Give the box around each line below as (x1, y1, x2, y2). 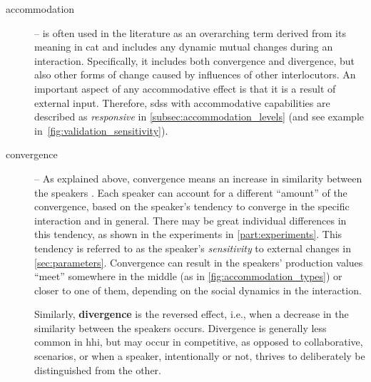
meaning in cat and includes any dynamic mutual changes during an (34, 39, 333, 54)
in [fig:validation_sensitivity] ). (34, 123, 168, 138)
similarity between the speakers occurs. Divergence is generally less (34, 320, 327, 335)
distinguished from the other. (34, 362, 161, 377)
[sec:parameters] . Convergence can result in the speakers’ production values (34, 254, 363, 269)
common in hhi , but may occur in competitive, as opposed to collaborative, (34, 334, 363, 349)
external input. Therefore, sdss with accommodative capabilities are (34, 95, 330, 110)
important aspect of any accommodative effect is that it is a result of (34, 81, 336, 95)
